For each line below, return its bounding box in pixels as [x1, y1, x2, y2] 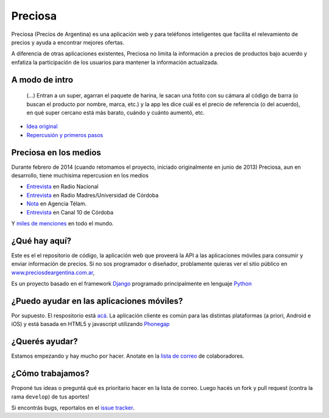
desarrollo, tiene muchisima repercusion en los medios [11, 171, 149, 179]
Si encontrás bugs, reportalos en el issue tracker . [11, 404, 135, 411]
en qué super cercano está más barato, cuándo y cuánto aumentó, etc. [26, 108, 205, 116]
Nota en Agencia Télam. [26, 200, 87, 207]
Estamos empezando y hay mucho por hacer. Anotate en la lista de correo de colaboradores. [11, 352, 245, 360]
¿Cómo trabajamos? [11, 369, 90, 379]
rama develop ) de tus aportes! [11, 393, 90, 400]
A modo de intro [11, 74, 73, 85]
